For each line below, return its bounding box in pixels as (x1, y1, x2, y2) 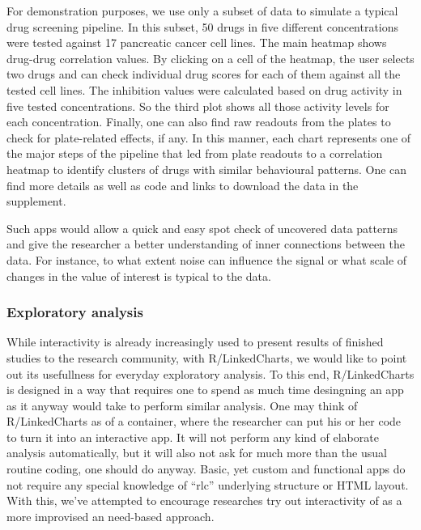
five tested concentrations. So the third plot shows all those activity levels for (6, 97, 389, 114)
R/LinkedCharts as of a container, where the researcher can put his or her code (6, 413, 402, 430)
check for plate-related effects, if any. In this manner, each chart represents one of (6, 129, 411, 146)
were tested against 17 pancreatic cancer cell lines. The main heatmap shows (6, 34, 387, 51)
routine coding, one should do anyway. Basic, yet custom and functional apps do (6, 460, 406, 477)
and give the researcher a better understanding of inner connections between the (6, 235, 406, 252)
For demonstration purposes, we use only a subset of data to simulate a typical (6, 2, 398, 19)
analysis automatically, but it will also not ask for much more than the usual (6, 444, 387, 461)
